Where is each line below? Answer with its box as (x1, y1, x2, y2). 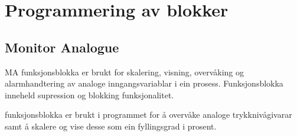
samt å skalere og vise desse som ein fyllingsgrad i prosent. (5, 120, 217, 132)
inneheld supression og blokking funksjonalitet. (5, 88, 174, 101)
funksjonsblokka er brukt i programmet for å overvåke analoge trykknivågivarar (5, 108, 292, 121)
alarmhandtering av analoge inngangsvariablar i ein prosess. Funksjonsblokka (5, 77, 283, 89)
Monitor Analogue (5, 38, 119, 56)
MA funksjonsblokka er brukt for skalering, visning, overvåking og (5, 65, 244, 78)
